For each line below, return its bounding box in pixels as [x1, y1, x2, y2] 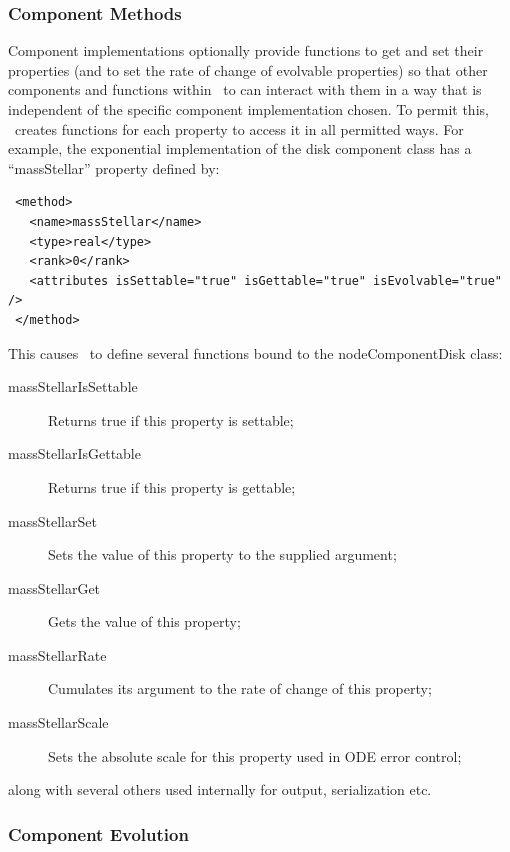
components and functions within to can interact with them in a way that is [8, 79, 482, 100]
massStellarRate [8, 644, 107, 665]
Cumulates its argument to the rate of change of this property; [48, 678, 432, 699]
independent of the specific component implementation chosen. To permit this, [8, 99, 489, 119]
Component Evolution [8, 821, 189, 846]
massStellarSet [8, 510, 97, 531]
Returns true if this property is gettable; [48, 476, 296, 497]
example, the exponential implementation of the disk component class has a [8, 138, 472, 159]
